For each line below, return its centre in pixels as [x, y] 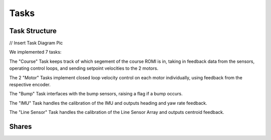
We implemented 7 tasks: [35, 52]
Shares [21, 126]
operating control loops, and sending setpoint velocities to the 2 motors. [84, 68]
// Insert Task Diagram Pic [36, 43]
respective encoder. [30, 85]
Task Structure [33, 31]
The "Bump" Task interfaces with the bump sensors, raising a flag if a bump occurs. [96, 94]
